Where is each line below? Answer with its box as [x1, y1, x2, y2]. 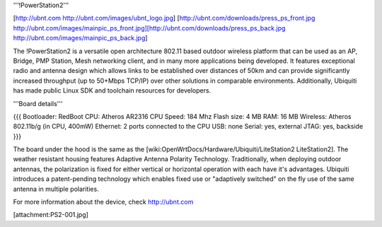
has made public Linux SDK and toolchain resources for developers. [13, 86, 212, 95]
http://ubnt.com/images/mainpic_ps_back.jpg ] [13, 34, 148, 42]
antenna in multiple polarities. [13, 185, 99, 193]
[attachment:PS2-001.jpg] [13, 211, 88, 219]
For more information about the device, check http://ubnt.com [13, 198, 194, 206]
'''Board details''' [13, 99, 63, 107]
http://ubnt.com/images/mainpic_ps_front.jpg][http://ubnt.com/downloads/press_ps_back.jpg [13, 23, 286, 32]
